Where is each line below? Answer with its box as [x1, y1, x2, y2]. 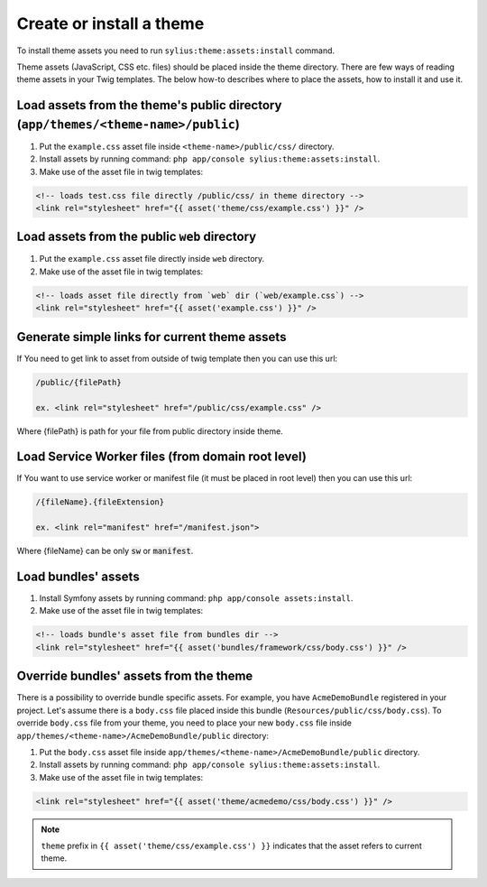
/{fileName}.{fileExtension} [35, 497, 165, 507]
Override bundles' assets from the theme [16, 669, 253, 684]
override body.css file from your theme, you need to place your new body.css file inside [16, 717, 352, 728]
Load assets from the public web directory [16, 229, 257, 245]
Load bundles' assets [16, 568, 140, 584]
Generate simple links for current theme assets [16, 329, 287, 345]
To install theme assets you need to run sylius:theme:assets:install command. [16, 45, 335, 56]
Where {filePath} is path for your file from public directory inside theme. [16, 425, 283, 437]
